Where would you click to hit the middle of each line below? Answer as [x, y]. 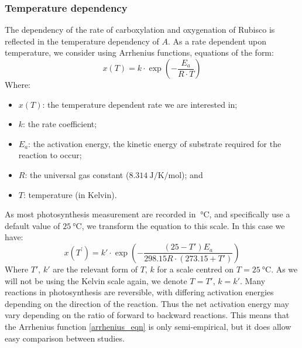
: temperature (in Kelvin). [70, 194]
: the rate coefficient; [60, 124]
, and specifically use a [250, 214]
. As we [284, 269]
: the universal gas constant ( [77, 174]
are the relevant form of [95, 269]
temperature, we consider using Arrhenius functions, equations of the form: [139, 52]
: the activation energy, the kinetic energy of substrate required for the [155, 143]
